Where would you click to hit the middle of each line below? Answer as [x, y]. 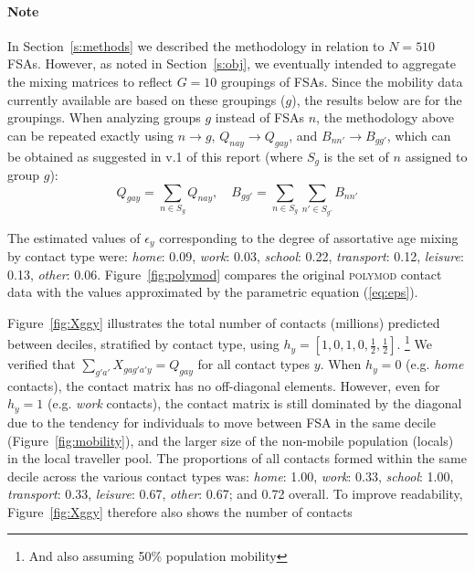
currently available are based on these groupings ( [147, 99]
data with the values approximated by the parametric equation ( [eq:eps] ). [213, 292]
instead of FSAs [260, 117]
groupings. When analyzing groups [104, 117]
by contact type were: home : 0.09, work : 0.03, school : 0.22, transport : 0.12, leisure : [236, 256]
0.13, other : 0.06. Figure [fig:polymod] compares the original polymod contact [225, 274]
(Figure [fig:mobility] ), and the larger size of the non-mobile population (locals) [231, 440]
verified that [42, 364]
